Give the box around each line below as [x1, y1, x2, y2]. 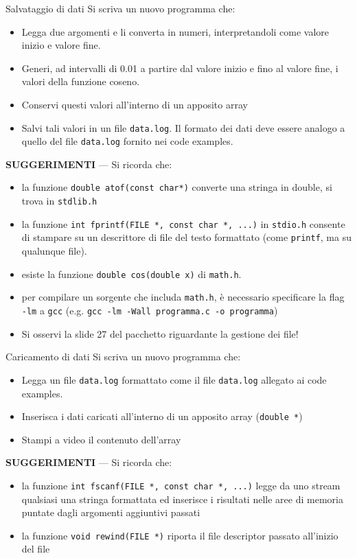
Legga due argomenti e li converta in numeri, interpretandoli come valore [21, 24, 330, 38]
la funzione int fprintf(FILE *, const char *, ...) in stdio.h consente [21, 216, 345, 231]
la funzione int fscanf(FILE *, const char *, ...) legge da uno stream [21, 478, 341, 492]
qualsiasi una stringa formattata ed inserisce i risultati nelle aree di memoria [21, 491, 343, 506]
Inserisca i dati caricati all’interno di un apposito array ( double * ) [21, 409, 303, 423]
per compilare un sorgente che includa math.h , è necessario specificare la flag [21, 290, 345, 304]
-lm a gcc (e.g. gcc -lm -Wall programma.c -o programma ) [21, 303, 278, 317]
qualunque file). [21, 244, 87, 258]
